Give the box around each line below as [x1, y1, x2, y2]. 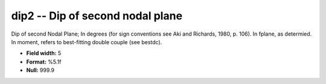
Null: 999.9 [26, 66, 54, 74]
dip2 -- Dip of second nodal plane [11, 9, 183, 22]
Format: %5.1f [26, 58, 62, 65]
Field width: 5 [26, 50, 62, 57]
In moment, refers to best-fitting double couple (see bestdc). [11, 38, 162, 45]
